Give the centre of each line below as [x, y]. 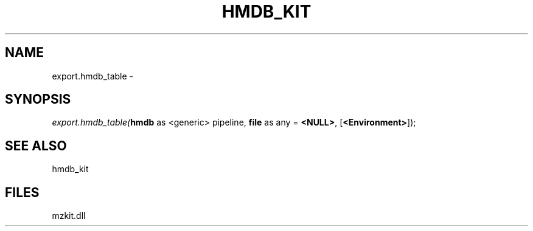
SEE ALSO [36, 146]
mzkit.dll [69, 216]
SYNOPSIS [38, 99]
